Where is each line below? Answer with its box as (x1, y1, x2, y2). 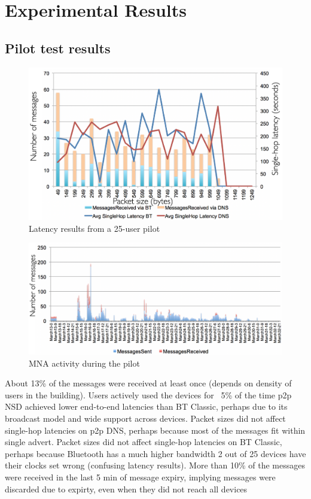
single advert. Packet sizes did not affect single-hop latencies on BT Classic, (5, 436, 282, 448)
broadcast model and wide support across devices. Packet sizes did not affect (5, 412, 286, 424)
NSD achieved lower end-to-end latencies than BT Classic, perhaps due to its (5, 400, 288, 413)
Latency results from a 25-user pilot (29, 222, 160, 234)
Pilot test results (5, 38, 111, 57)
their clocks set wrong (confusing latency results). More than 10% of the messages (5, 459, 305, 471)
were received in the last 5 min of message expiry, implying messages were (5, 470, 276, 483)
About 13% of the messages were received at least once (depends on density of (5, 377, 292, 389)
